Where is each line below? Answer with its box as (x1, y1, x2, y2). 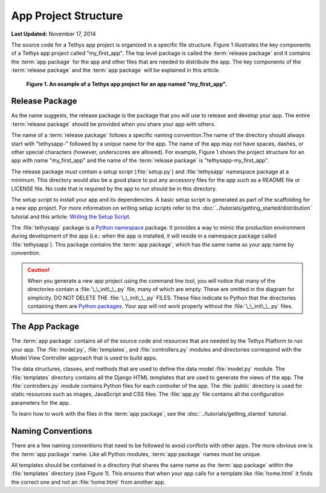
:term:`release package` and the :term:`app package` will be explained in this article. (11, 66, 220, 74)
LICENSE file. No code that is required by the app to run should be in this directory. (11, 185, 217, 192)
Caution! (27, 266, 50, 273)
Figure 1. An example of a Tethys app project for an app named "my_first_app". (26, 80, 228, 88)
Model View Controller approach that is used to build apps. (11, 354, 158, 361)
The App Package (11, 321, 80, 332)
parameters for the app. (11, 399, 71, 406)
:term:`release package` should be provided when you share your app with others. (11, 120, 216, 127)
